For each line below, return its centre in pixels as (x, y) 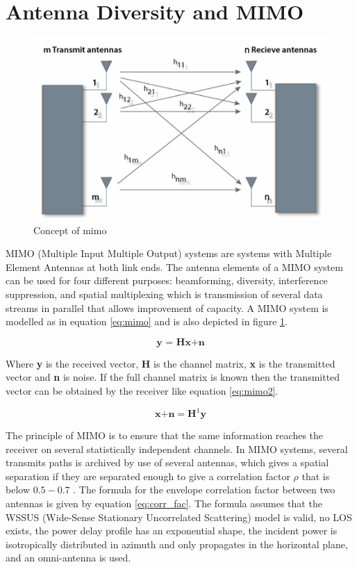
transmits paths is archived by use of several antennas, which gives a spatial (167, 462)
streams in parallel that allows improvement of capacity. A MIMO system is (167, 307)
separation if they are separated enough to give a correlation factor (148, 476)
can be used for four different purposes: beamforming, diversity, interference (167, 280)
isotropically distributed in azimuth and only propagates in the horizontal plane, (177, 544)
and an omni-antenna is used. (68, 558)
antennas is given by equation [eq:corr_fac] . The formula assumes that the (164, 503)
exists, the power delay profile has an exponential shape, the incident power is (172, 531)
